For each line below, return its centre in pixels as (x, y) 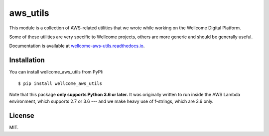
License (22, 116)
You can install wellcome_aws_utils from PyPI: (56, 72)
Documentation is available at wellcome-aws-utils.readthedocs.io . (77, 46)
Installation (27, 60)
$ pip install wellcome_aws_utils (60, 83)
